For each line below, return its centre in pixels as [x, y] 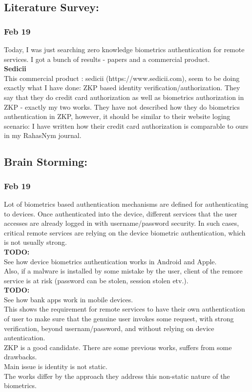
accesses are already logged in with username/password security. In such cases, [122, 223]
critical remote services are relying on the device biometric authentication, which [125, 232]
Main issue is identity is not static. [56, 366]
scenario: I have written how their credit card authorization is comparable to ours [126, 126]
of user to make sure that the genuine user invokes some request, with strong [119, 319]
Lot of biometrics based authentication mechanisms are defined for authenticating [126, 204]
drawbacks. [21, 357]
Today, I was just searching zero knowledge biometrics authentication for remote [124, 49]
